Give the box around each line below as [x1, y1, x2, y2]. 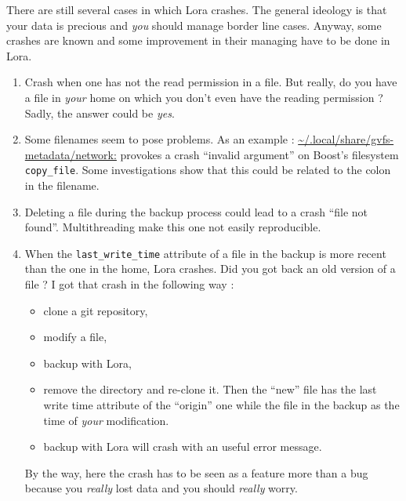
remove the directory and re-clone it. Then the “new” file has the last [43, 381, 377, 398]
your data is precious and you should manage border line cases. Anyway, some [6, 16, 382, 33]
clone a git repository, [43, 302, 148, 318]
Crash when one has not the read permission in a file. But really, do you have [24, 74, 397, 90]
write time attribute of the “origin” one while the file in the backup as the [43, 397, 400, 412]
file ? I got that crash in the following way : [24, 276, 234, 292]
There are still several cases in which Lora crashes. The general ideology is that [6, 2, 387, 17]
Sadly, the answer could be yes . [24, 104, 175, 121]
